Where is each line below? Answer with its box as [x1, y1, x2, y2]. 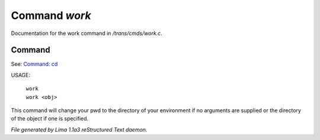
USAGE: [11, 71, 31, 78]
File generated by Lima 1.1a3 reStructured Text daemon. [11, 126, 148, 133]
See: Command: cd [11, 61, 58, 68]
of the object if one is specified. [11, 115, 89, 122]
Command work [11, 9, 91, 22]
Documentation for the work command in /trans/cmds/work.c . [11, 30, 162, 37]
